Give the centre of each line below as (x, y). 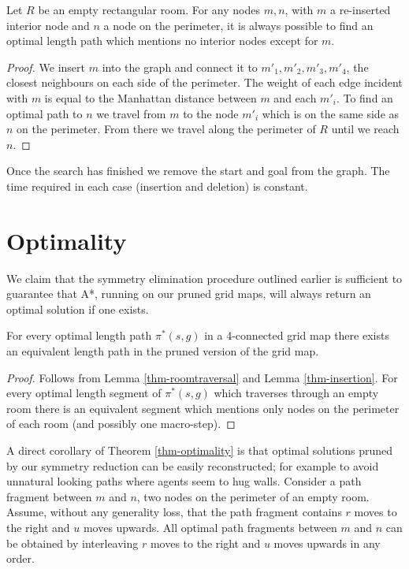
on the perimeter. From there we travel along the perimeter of (166, 129)
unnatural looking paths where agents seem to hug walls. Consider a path (184, 481)
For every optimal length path (79, 335)
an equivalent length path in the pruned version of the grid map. (163, 351)
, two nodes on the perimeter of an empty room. (253, 496)
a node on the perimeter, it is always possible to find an (238, 25)
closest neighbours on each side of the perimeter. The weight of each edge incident (204, 82)
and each (295, 97)
